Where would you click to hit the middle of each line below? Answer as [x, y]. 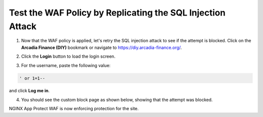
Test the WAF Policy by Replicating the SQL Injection [117, 13]
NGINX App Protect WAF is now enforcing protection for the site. [74, 109]
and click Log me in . [29, 91]
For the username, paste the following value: [66, 65]
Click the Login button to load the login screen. [68, 56]
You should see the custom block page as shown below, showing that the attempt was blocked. [117, 100]
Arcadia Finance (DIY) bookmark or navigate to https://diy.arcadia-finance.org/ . [102, 47]
